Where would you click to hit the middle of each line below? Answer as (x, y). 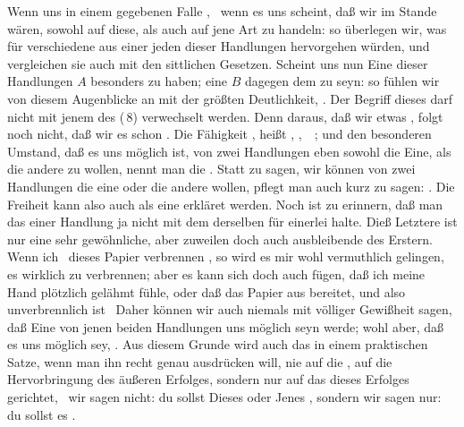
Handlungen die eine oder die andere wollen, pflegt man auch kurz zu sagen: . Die (231, 186)
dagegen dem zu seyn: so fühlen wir (342, 81)
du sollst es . (42, 414)
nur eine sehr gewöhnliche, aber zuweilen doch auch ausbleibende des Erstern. (220, 239)
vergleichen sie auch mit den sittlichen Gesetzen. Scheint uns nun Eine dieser (218, 63)
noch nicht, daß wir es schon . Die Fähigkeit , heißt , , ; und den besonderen (219, 134)
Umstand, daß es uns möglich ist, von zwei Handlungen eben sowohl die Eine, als (229, 151)
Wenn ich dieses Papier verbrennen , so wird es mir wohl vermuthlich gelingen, (226, 256)
